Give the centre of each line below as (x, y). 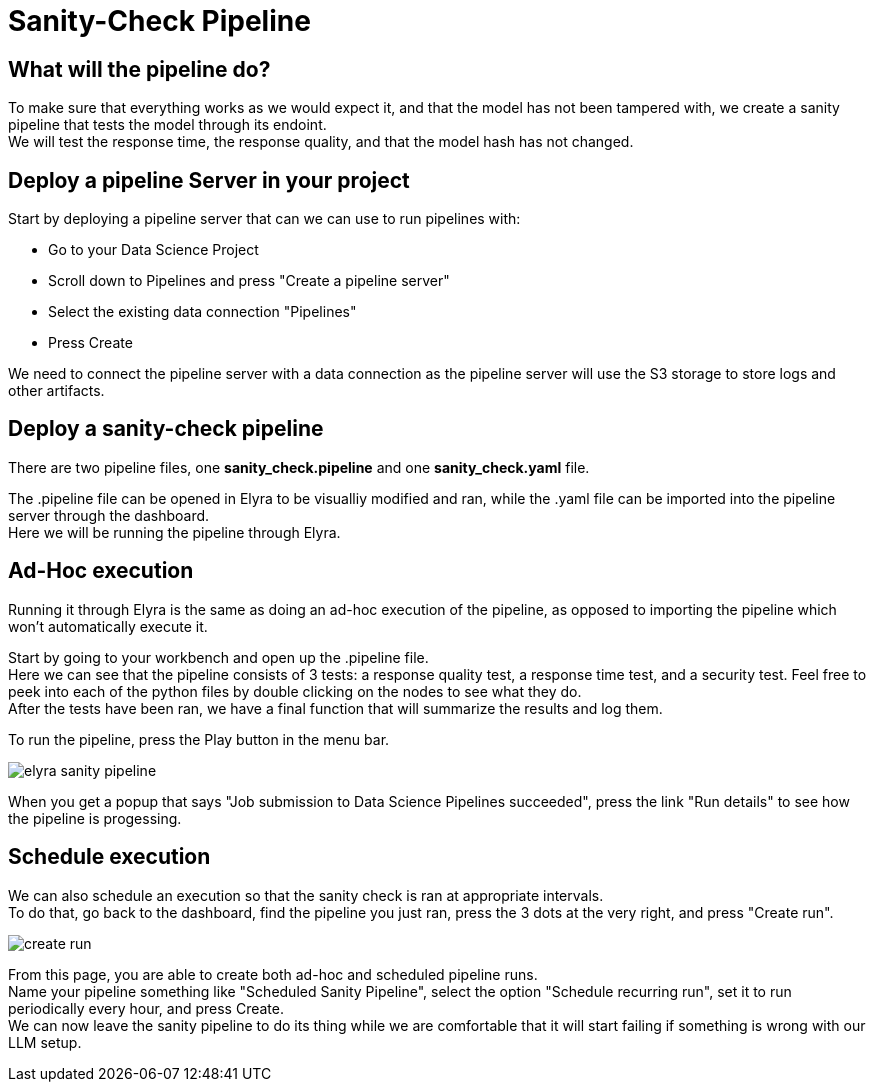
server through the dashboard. (109, 515)
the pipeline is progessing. (95, 818)
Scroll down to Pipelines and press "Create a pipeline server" (249, 281)
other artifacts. (56, 391)
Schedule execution (109, 857)
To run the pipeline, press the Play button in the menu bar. (199, 739)
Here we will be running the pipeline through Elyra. (174, 532)
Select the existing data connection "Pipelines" (202, 312)
